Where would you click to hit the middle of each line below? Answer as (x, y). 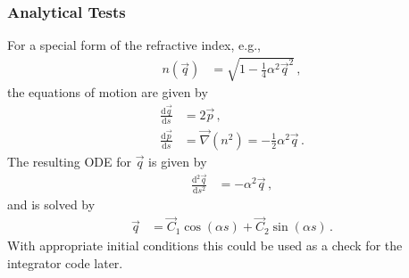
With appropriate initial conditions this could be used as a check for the (205, 245)
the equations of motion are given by (108, 92)
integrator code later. (65, 263)
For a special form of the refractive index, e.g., (134, 45)
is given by (178, 161)
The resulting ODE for (70, 161)
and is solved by (51, 204)
